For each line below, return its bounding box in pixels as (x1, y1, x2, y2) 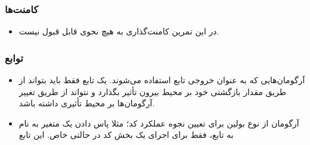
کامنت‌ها (5, 1, 39, 16)
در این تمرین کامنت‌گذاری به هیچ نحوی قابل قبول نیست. (19, 25, 219, 37)
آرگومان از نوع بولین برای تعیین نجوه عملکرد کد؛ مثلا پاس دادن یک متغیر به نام (19, 116, 299, 129)
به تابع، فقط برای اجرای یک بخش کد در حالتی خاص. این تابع (19, 128, 234, 141)
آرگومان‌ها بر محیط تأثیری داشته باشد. (19, 97, 155, 109)
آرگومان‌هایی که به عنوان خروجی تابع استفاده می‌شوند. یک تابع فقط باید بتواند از (19, 74, 305, 86)
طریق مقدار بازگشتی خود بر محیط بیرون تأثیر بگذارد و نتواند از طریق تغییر (19, 85, 287, 97)
